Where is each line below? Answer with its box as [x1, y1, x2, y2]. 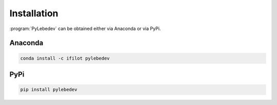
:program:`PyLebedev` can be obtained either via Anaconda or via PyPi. [9, 25, 161, 32]
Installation [9, 8, 58, 19]
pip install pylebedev [20, 87, 77, 93]
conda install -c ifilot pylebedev [20, 55, 110, 61]
